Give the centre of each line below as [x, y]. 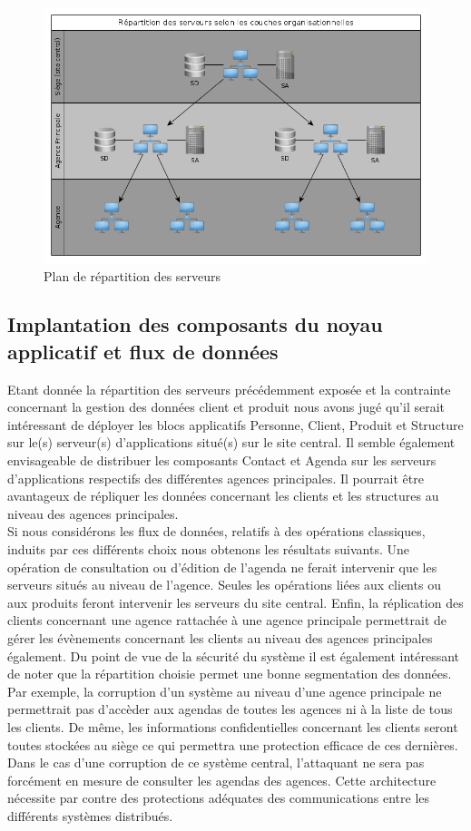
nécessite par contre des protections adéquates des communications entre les [219, 798]
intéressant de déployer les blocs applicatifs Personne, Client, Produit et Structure [235, 424]
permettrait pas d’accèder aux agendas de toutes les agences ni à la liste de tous [230, 709]
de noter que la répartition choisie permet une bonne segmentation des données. [230, 674]
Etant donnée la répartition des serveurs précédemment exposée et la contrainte [229, 389]
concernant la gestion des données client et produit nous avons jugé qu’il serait [226, 407]
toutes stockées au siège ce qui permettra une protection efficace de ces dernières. [233, 744]
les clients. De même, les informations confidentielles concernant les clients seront [233, 726]
